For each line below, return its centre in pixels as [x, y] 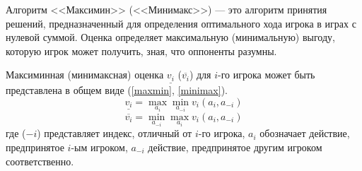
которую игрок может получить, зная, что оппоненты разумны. [141, 51]
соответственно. [40, 161]
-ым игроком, [99, 147]
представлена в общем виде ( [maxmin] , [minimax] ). [117, 90]
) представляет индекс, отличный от [115, 133]
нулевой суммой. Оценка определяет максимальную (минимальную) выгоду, [170, 37]
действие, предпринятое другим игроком [235, 147]
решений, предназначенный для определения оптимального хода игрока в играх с [181, 23]
